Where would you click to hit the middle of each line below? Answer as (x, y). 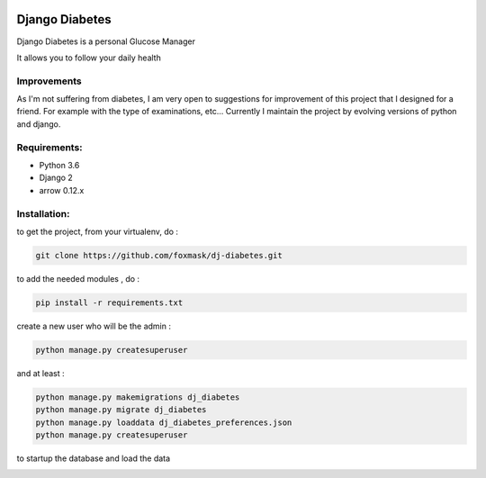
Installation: (43, 213)
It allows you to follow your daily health (89, 58)
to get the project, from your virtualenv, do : (98, 231)
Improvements (49, 81)
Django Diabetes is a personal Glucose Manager (106, 41)
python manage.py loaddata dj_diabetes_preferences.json (164, 422)
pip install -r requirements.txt (109, 302)
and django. (39, 124)
